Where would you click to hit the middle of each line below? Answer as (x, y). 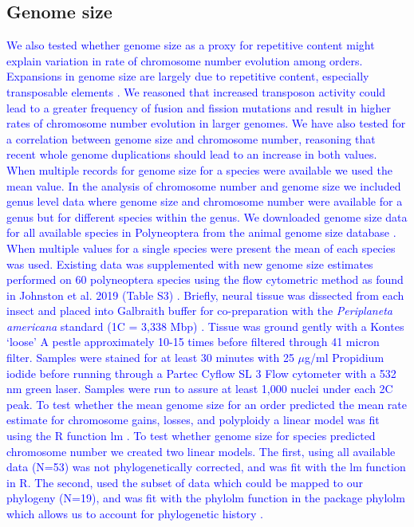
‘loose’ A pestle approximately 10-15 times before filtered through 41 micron (193, 342)
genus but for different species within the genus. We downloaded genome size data (207, 216)
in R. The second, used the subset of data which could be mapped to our (185, 482)
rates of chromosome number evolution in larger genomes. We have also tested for (206, 123)
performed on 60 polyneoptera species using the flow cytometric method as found (205, 279)
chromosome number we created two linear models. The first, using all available (201, 451)
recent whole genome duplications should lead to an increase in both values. (192, 154)
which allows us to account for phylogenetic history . (135, 514)
